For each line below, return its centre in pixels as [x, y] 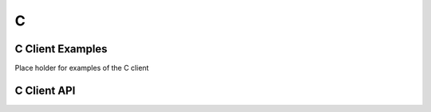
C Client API [45, 90]
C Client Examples [61, 49]
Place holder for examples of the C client [82, 68]
